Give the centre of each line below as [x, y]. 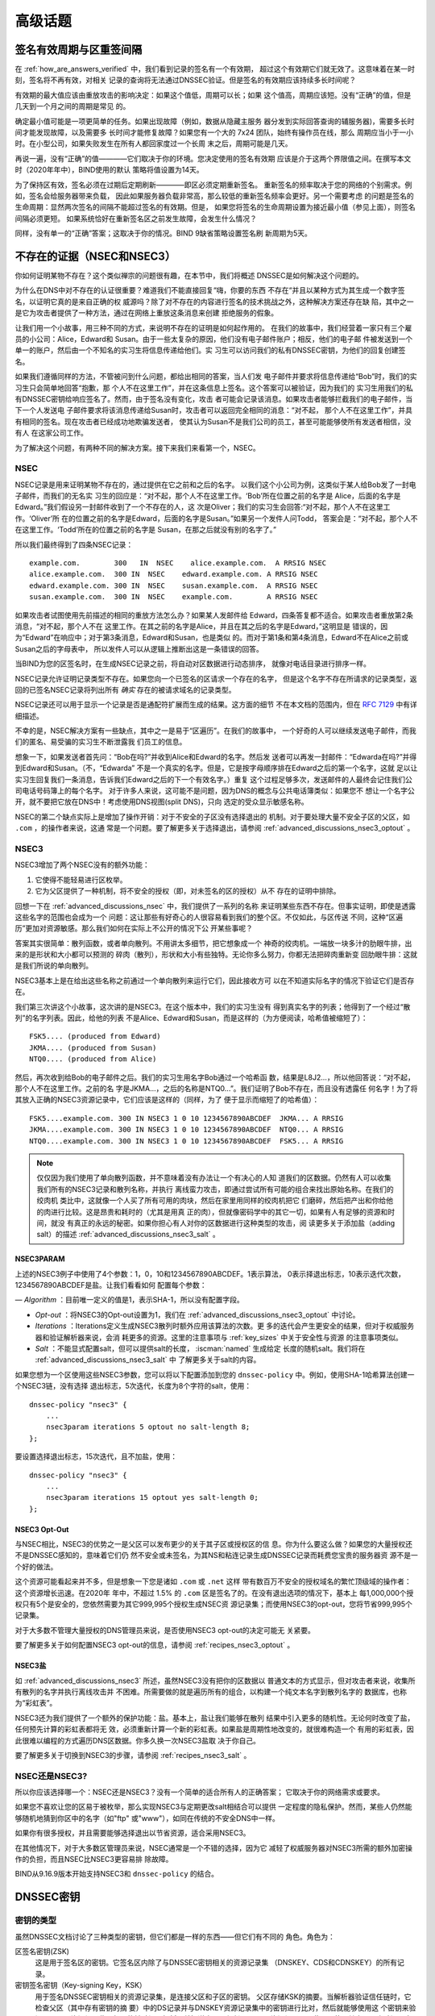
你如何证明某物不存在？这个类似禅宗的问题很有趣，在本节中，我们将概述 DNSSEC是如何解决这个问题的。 [189, 276]
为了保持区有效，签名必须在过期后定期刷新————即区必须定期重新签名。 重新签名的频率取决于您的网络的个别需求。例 [213, 185]
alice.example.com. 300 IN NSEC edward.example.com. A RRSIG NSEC [174, 574]
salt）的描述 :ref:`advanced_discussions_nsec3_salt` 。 [128, 1235]
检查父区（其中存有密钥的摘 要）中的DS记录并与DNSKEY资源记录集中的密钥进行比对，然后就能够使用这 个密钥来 [222, 2007]
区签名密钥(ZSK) [42, 1951]
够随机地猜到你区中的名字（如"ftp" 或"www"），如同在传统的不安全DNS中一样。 [147, 1818]
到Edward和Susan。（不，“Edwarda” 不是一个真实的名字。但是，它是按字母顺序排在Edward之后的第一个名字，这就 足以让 [216, 768]
